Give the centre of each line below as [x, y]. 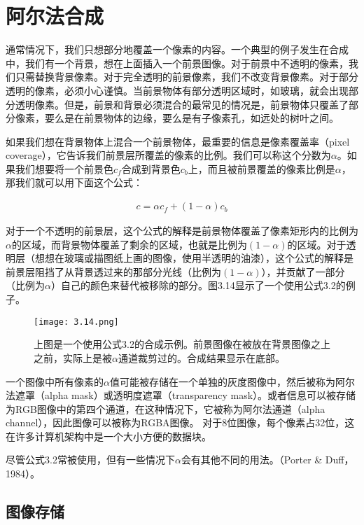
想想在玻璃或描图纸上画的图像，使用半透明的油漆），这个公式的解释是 [194, 258]
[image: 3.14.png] [76, 322]
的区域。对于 [317, 244]
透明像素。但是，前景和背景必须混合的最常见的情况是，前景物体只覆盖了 [182, 104]
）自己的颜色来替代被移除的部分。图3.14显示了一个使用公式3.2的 [198, 285]
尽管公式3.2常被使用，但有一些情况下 [90, 460]
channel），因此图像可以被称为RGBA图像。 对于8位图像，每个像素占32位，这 [180, 422]
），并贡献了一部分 [303, 271]
